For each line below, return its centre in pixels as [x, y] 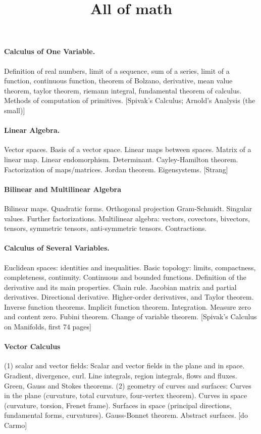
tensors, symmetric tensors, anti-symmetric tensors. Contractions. [106, 228]
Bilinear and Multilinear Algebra [63, 189]
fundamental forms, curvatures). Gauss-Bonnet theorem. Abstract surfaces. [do [126, 415]
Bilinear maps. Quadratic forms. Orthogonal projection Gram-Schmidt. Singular [128, 208]
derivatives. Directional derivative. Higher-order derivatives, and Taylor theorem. [129, 297]
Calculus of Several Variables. [57, 248]
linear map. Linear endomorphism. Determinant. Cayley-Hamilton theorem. [121, 159]
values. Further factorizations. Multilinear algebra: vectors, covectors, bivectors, [127, 218]
